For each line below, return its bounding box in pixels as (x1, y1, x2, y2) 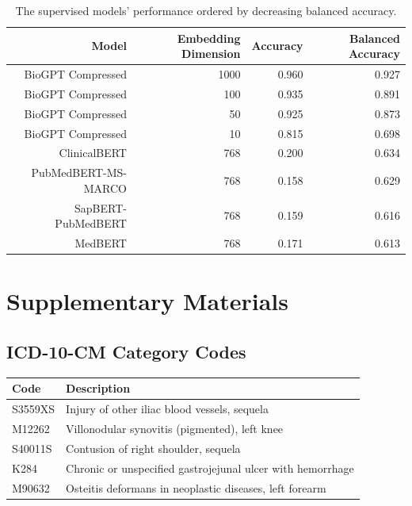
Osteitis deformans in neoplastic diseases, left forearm (66, 479, 326, 496)
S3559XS (12, 401, 55, 417)
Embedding (177, 29, 241, 46)
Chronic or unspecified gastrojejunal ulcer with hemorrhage (66, 459, 354, 476)
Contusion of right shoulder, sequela (66, 439, 241, 456)
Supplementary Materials (6, 285, 288, 317)
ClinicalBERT (59, 144, 127, 161)
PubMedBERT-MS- (31, 164, 127, 181)
